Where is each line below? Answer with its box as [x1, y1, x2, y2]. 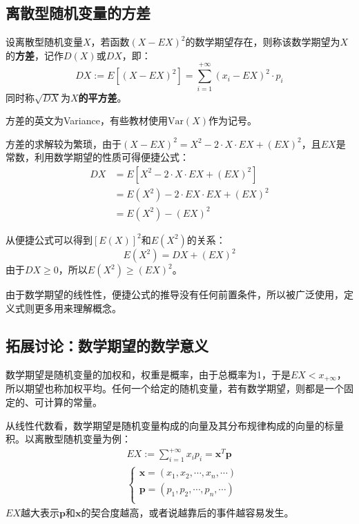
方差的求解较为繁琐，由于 [6, 136, 122, 151]
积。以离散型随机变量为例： [6, 431, 131, 446]
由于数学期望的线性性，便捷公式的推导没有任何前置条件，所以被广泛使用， [6, 287, 344, 302]
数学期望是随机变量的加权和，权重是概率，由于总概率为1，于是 [6, 367, 291, 381]
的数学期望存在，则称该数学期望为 [185, 35, 340, 49]
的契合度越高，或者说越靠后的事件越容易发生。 [81, 505, 294, 519]
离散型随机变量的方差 [6, 2, 151, 23]
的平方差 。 [78, 90, 127, 104]
